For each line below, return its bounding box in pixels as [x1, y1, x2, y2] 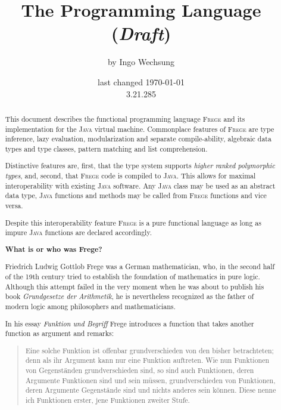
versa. [5, 201, 23, 211]
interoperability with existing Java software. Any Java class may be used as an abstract [5, 180, 276, 190]
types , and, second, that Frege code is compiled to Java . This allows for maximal [5, 171, 256, 181]
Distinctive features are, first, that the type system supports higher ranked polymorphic [5, 161, 275, 171]
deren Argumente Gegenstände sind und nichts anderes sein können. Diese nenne [25, 385, 276, 395]
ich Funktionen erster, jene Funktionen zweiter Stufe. [25, 394, 190, 405]
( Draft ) [111, 21, 171, 46]
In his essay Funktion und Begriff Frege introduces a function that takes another [5, 318, 254, 328]
